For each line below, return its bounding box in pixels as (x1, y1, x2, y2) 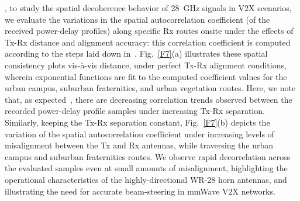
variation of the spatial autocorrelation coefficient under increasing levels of (5, 127, 274, 140)
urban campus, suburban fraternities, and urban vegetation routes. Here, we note (5, 82, 296, 94)
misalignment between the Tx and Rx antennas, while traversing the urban (5, 139, 274, 151)
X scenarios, (248, 2, 292, 13)
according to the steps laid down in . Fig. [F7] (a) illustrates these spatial (5, 47, 268, 60)
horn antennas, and (218, 173, 287, 185)
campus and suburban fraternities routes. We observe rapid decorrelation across (5, 150, 291, 162)
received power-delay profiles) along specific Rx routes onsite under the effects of (5, 25, 294, 37)
